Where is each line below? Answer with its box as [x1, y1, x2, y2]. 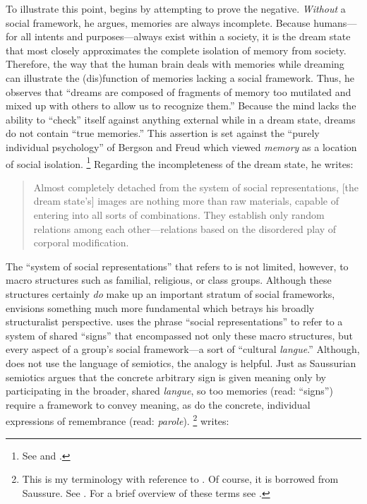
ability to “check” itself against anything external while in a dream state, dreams [6, 112, 356, 126]
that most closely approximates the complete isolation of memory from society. [6, 42, 347, 57]
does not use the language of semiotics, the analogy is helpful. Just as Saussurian [6, 355, 356, 370]
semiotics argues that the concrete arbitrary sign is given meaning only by [6, 369, 327, 384]
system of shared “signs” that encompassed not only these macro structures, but [6, 328, 354, 342]
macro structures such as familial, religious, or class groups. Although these [6, 272, 332, 287]
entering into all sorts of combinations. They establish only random [33, 207, 325, 222]
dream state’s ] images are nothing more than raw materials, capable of [33, 193, 339, 208]
